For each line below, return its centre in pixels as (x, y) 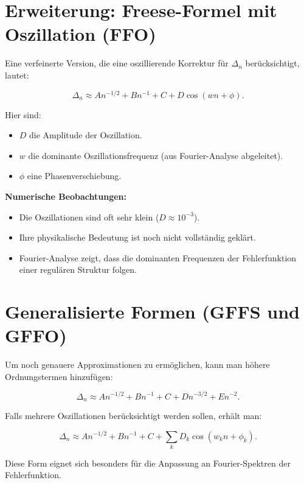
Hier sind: (23, 114)
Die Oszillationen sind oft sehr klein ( (89, 217)
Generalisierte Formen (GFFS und (152, 312)
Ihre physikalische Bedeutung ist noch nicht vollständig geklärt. (137, 237)
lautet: (17, 75)
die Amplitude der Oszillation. (86, 135)
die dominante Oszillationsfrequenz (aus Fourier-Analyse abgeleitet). (156, 155)
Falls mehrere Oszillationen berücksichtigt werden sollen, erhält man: (133, 415)
